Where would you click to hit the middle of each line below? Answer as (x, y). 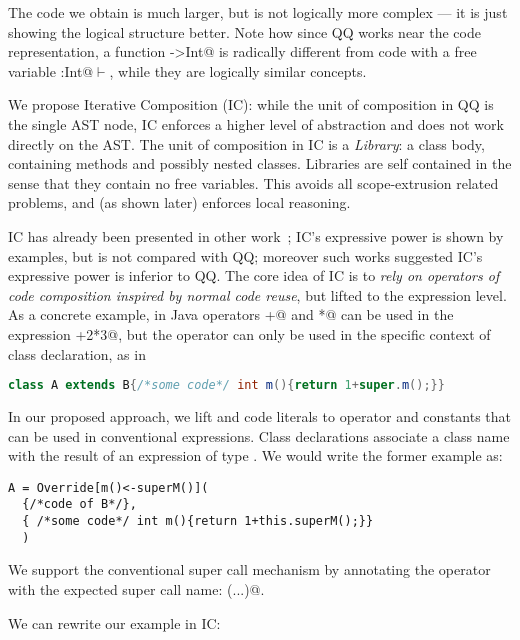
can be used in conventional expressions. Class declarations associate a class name (259, 435)
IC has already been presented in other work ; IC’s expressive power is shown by (256, 235)
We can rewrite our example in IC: (114, 622)
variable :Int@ (51, 70)
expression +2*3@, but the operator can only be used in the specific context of (249, 333)
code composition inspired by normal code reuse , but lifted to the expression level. (257, 294)
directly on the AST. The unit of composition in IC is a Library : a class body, (246, 143)
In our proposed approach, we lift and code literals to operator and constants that (260, 415)
